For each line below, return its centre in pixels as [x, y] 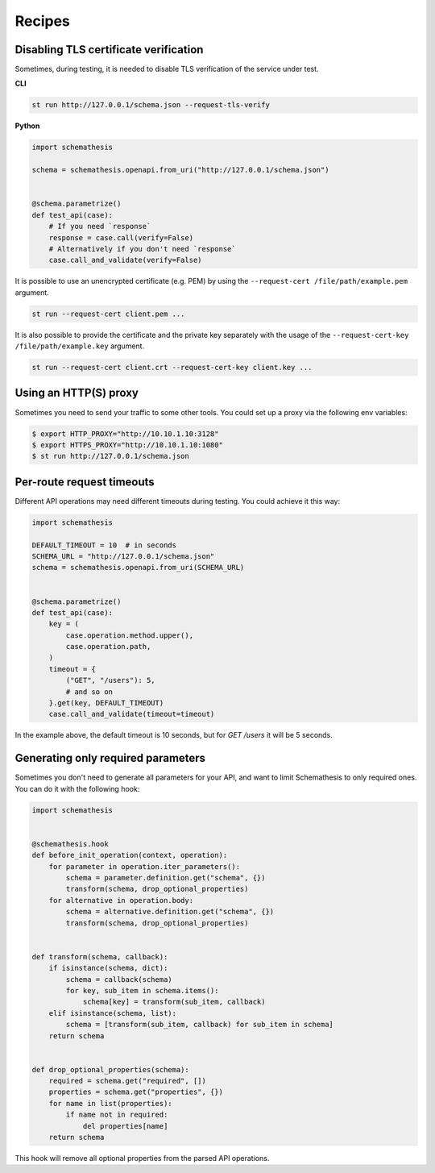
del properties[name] [125, 1126]
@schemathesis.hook [70, 844]
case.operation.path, [108, 647]
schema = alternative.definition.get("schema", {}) [170, 912]
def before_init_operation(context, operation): [130, 855]
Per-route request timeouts [85, 482]
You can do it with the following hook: [77, 788]
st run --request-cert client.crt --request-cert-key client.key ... [172, 368]
